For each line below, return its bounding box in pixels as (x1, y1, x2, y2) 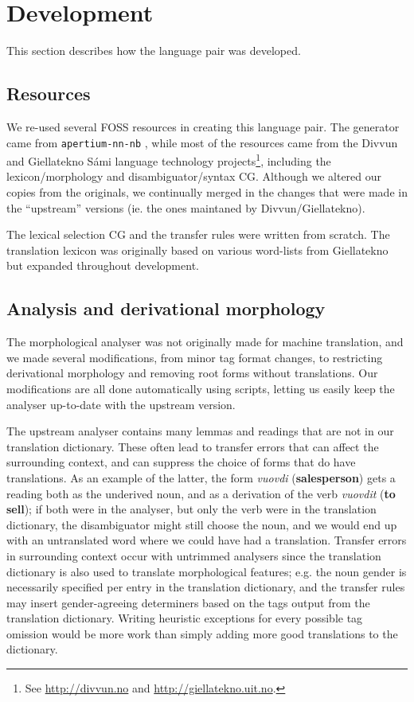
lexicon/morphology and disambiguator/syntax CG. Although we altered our (6, 168, 382, 185)
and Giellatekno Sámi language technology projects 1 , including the (6, 150, 331, 169)
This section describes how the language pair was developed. (6, 42, 301, 59)
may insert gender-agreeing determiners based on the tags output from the (6, 594, 370, 610)
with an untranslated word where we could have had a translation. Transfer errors (6, 532, 407, 548)
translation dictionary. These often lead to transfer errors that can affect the (6, 438, 379, 454)
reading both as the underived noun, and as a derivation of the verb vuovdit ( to (6, 485, 396, 501)
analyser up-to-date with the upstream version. (6, 396, 236, 412)
